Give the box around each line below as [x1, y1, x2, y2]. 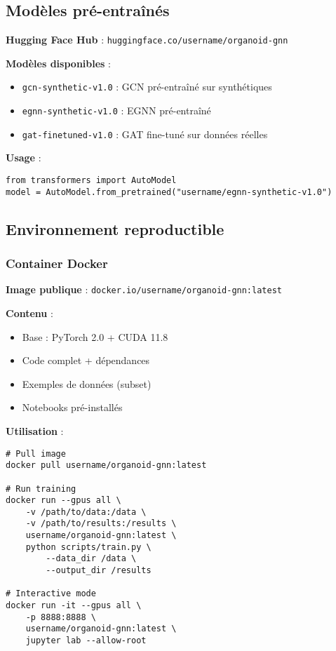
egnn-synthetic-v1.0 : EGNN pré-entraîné [22, 103, 211, 118]
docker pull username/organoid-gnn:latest [6, 460, 207, 471]
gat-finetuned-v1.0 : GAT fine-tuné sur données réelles [22, 126, 268, 141]
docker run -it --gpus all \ [6, 600, 142, 611]
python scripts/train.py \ [25, 542, 152, 552]
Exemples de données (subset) [22, 376, 152, 391]
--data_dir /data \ [46, 553, 137, 564]
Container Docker [6, 255, 108, 272]
